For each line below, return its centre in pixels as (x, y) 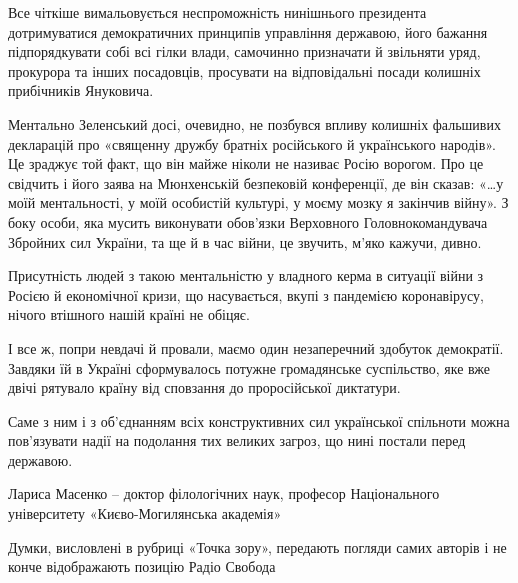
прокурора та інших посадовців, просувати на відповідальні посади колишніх (244, 70)
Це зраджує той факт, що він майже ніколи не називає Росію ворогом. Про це (246, 163)
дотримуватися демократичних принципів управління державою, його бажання (248, 31)
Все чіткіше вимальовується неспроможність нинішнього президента (217, 12)
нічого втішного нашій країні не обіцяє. (129, 314)
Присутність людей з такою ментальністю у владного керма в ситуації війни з (246, 275)
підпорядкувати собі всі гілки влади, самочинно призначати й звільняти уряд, (244, 51)
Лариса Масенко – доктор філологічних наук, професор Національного (224, 493)
